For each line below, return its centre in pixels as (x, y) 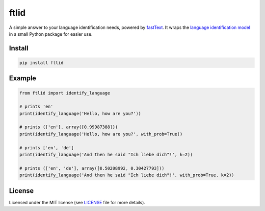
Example (23, 78)
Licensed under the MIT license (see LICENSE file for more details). (77, 202)
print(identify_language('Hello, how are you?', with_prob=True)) (101, 134)
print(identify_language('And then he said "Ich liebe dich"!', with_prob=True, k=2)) (127, 175)
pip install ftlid (41, 63)
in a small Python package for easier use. (51, 34)
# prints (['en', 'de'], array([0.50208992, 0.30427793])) (92, 168)
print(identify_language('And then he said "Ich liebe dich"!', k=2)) (106, 155)
